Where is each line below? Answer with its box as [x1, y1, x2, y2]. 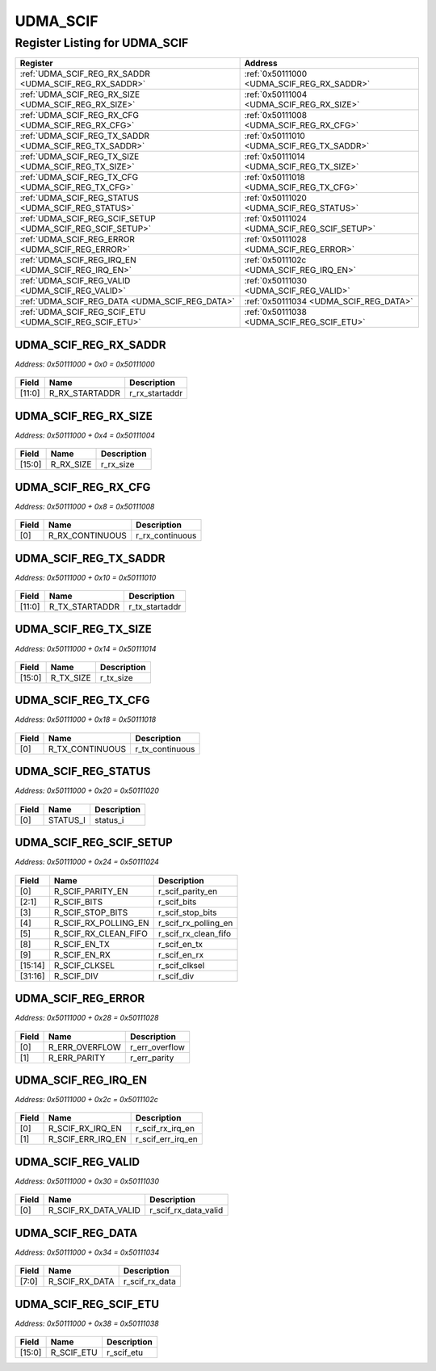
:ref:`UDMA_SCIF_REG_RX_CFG [19, 110, 139, 121]
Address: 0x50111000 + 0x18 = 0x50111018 [15, 715, 157, 724]
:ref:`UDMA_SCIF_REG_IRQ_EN [19, 254, 136, 266]
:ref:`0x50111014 [244, 151, 306, 162]
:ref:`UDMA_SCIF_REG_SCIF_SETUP [19, 213, 157, 224]
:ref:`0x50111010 [244, 130, 306, 141]
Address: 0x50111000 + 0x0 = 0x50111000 [15, 359, 155, 369]
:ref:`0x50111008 [244, 110, 307, 121]
